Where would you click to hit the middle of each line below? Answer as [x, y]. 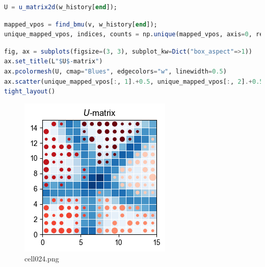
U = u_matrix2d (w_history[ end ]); [61, 7]
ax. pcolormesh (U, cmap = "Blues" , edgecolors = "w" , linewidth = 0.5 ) [115, 71]
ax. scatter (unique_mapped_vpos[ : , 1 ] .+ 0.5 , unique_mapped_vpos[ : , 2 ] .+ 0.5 [134, 81]
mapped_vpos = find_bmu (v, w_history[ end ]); [81, 24]
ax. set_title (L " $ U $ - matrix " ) [54, 62]
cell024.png [42, 259]
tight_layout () [30, 92]
